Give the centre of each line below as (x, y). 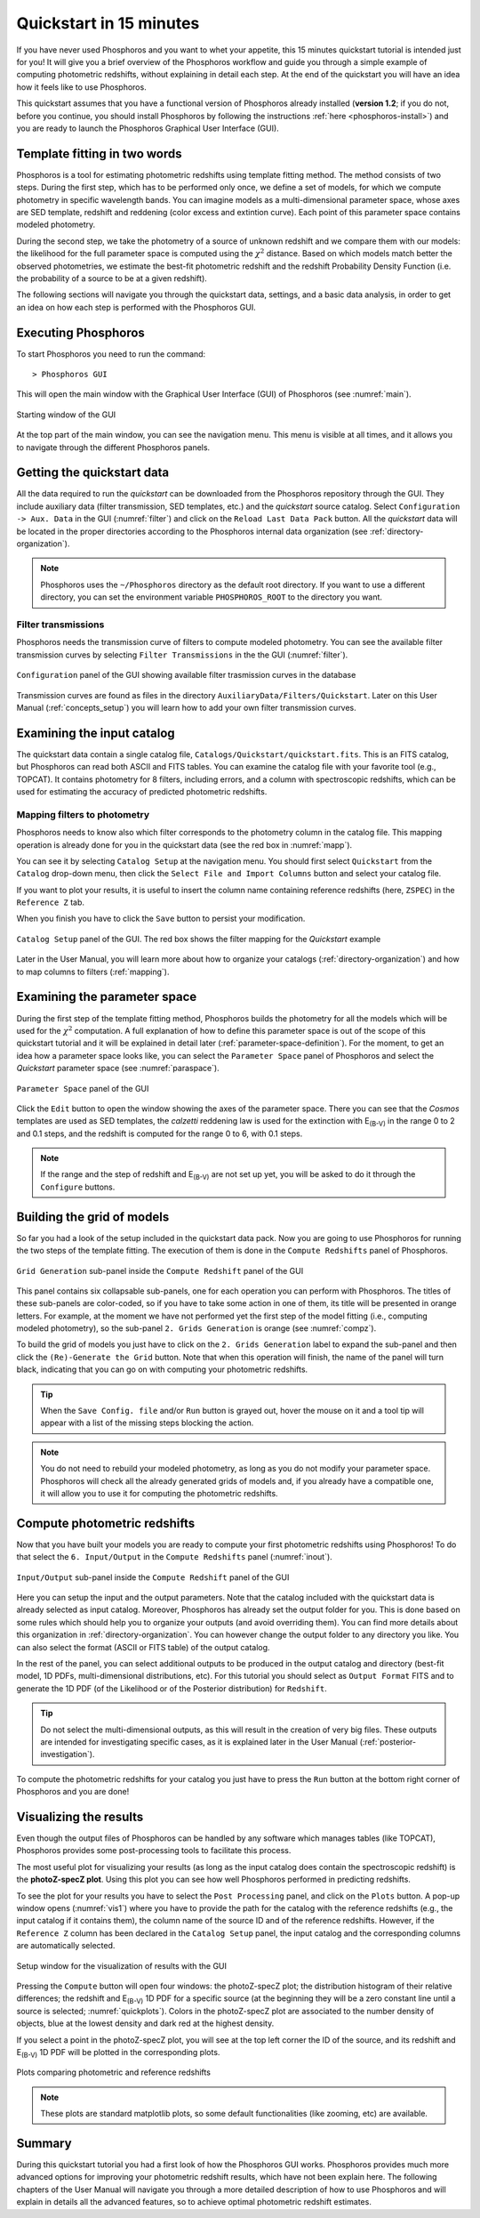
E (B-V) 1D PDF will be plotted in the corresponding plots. (118, 2053)
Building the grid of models (93, 1217)
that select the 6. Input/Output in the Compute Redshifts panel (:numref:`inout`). (174, 1557)
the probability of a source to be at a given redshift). (112, 278)
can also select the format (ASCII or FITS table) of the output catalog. (143, 1647)
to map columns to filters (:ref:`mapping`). (93, 972)
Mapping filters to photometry (83, 814)
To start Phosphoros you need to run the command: (111, 354)
